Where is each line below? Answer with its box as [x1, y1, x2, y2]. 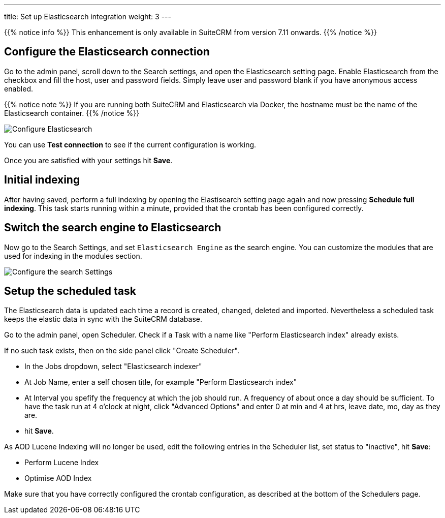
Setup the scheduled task [4, 284, 136, 297]
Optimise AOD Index [24, 474, 92, 483]
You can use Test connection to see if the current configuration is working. [4, 140, 257, 149]
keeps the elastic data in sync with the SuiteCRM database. [4, 315, 202, 324]
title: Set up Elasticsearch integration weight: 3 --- [4, 12, 171, 21]
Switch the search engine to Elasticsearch [4, 221, 221, 234]
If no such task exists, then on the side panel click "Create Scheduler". [4, 346, 239, 355]
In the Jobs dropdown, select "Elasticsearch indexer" [24, 362, 202, 371]
